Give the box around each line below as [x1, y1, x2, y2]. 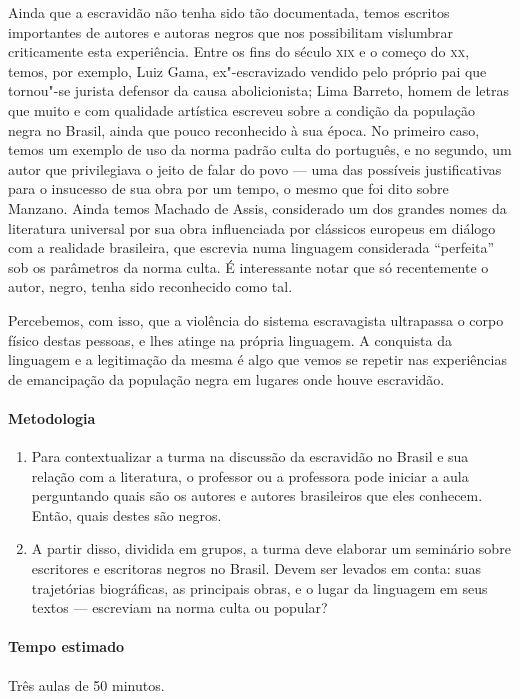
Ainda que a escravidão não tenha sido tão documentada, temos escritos [8, 2, 450, 22]
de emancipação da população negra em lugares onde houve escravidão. [8, 368, 445, 389]
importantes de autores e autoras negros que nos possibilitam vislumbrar [8, 21, 453, 42]
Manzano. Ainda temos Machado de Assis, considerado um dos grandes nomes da [8, 197, 507, 218]
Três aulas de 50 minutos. [8, 674, 165, 695]
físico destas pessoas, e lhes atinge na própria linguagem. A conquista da [8, 329, 453, 350]
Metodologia [8, 407, 96, 428]
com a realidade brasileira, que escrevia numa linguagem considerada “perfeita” [8, 237, 495, 258]
